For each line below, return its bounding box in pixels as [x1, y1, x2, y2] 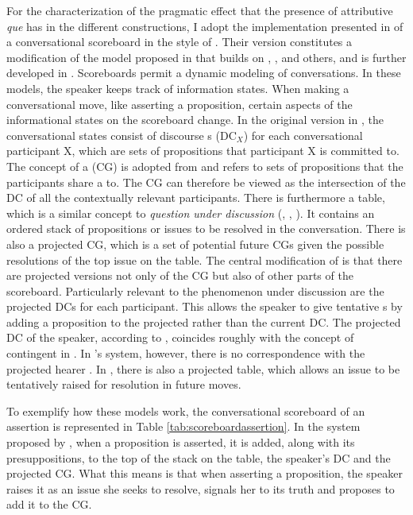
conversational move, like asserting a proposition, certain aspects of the [6, 95, 353, 112]
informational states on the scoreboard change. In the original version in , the [6, 111, 384, 128]
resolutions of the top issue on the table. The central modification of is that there [6, 251, 403, 268]
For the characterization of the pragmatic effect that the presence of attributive [6, 2, 393, 18]
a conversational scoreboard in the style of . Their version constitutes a [6, 33, 353, 50]
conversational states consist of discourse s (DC [6, 126, 237, 143]
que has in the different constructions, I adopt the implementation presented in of [6, 17, 403, 34]
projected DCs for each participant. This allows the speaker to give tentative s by [6, 298, 403, 315]
